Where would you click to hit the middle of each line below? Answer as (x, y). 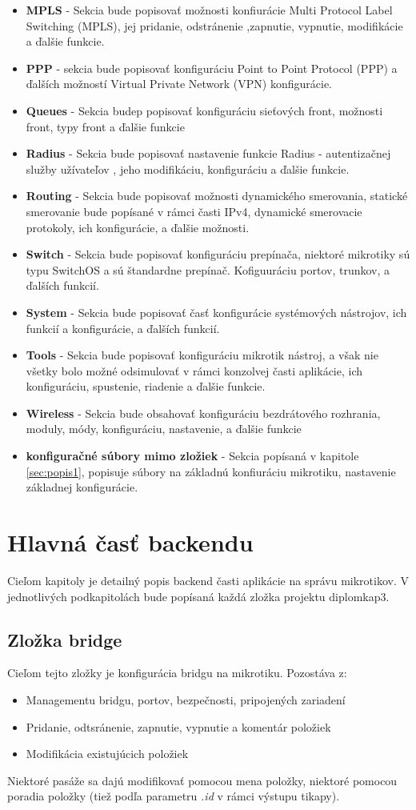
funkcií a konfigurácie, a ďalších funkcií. (123, 328)
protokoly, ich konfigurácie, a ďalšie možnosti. (138, 227)
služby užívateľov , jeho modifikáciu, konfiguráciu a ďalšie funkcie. (188, 168)
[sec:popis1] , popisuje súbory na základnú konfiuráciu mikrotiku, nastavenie (211, 471)
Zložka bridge (65, 639)
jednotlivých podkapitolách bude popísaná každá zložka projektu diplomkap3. (198, 596)
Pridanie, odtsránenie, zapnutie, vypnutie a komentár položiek (178, 726)
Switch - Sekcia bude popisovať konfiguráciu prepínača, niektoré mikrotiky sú (218, 254)
